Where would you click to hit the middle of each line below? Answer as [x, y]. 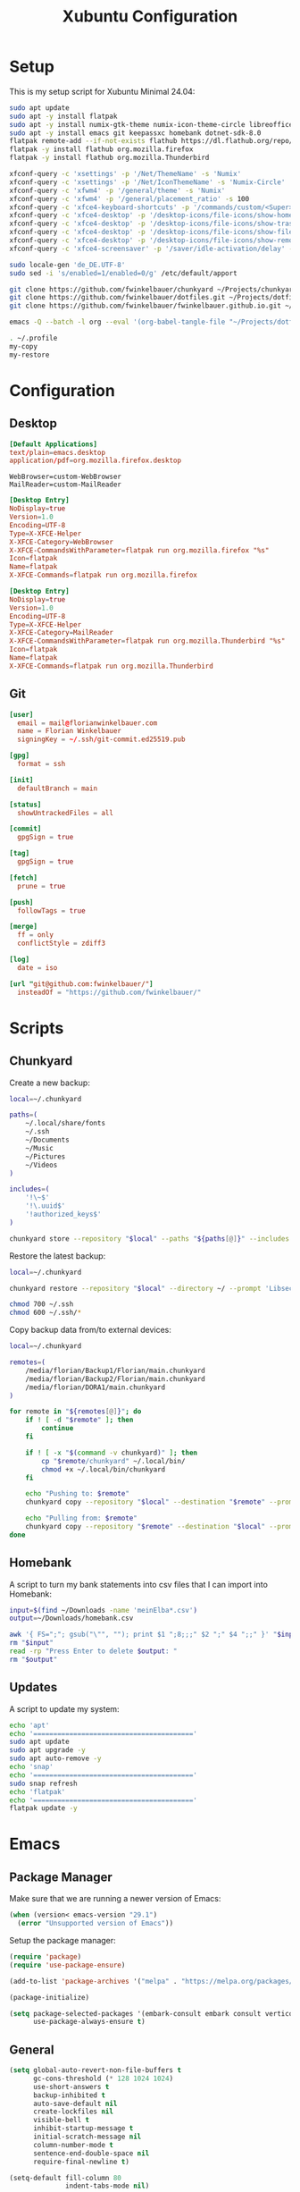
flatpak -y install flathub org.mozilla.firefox [101, 149]
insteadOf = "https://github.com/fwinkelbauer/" [109, 992]
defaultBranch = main [58, 788]
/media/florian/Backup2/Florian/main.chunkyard [115, 1378]
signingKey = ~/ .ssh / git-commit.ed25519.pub [101, 739]
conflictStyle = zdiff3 [61, 944]
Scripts [37, 1028]
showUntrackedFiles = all [66, 813]
